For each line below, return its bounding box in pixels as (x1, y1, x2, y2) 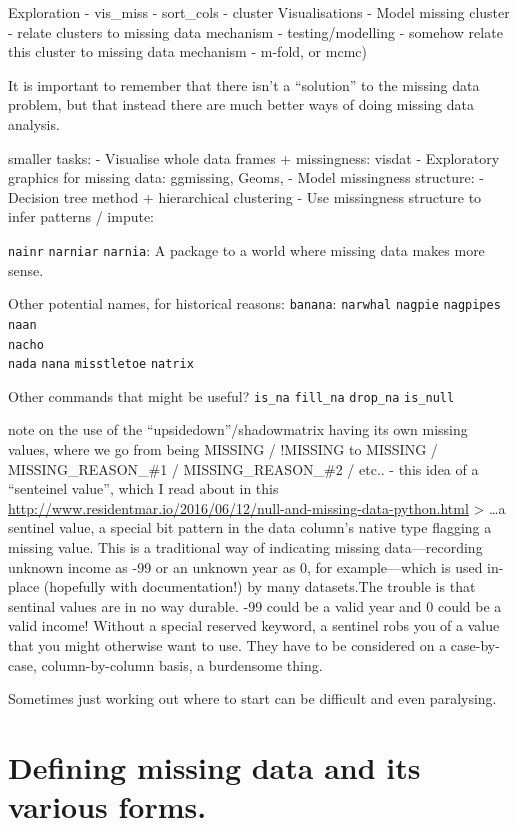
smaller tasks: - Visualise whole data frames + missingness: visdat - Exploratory (8, 147, 500, 168)
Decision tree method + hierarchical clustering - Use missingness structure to (8, 186, 482, 207)
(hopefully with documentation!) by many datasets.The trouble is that (43, 576, 476, 597)
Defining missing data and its (8, 746, 421, 787)
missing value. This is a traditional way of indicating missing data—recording (8, 537, 483, 558)
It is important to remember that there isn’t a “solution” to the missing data (8, 74, 480, 95)
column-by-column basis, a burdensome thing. (41, 654, 323, 675)
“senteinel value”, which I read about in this (8, 478, 279, 499)
